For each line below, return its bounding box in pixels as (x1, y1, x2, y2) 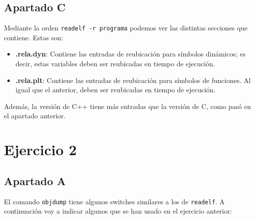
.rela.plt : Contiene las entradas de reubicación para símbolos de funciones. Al (15, 75, 251, 85)
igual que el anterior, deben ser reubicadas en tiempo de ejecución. (15, 84, 216, 95)
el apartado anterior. (4, 110, 66, 121)
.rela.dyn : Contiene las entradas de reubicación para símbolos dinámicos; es (15, 49, 246, 59)
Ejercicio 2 (4, 139, 77, 160)
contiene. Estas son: (4, 32, 63, 42)
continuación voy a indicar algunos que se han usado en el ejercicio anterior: (4, 206, 232, 216)
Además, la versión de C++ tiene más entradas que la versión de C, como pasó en (4, 101, 251, 111)
